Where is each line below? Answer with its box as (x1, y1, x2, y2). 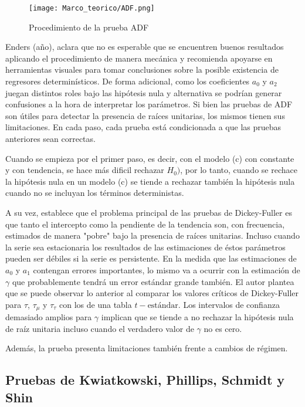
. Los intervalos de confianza (178, 298, 280, 310)
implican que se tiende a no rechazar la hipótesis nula (101, 311, 294, 323)
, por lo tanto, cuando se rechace (180, 164, 297, 176)
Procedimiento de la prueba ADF (29, 21, 149, 33)
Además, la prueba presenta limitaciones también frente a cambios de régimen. (5, 342, 288, 354)
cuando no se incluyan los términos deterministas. (5, 186, 184, 199)
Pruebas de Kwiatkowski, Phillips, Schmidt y (5, 371, 285, 389)
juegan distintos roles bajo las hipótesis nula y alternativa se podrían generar (5, 86, 282, 99)
